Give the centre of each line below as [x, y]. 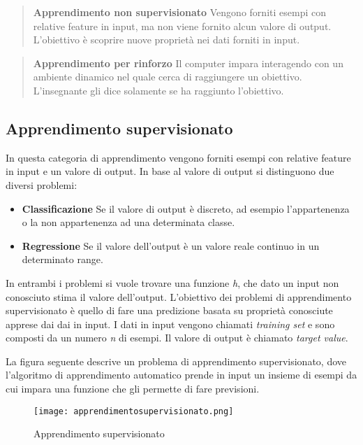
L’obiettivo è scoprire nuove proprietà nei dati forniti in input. [166, 40]
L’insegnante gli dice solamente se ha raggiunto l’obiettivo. [158, 90]
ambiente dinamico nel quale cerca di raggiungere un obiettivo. [168, 77]
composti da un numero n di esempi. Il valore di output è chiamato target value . [177, 338]
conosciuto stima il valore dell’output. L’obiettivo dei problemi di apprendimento [179, 296]
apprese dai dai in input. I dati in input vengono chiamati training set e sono [170, 324]
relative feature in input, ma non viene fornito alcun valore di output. [182, 26]
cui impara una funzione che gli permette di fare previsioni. [133, 389]
